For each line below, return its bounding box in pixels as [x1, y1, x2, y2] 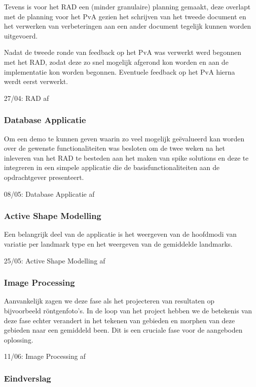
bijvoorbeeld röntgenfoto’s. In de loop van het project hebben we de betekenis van [4, 305, 252, 315]
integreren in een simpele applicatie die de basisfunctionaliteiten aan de [4, 162, 220, 172]
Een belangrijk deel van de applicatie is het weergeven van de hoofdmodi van [4, 229, 237, 239]
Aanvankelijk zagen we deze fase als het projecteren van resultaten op [4, 296, 215, 306]
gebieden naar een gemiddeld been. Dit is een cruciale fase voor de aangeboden [4, 325, 243, 335]
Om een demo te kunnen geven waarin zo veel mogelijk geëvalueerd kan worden [4, 133, 245, 143]
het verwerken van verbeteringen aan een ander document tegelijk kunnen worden [4, 21, 251, 31]
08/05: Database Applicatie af [4, 188, 95, 199]
